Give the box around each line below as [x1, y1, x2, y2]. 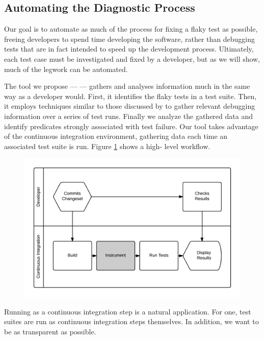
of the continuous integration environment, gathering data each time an [4, 131, 228, 141]
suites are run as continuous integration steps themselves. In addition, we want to [4, 316, 259, 327]
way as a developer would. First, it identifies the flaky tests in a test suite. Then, [4, 90, 257, 101]
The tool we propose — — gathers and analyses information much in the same [4, 81, 250, 91]
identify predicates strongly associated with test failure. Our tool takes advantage [4, 120, 258, 131]
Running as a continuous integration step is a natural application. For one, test [4, 306, 251, 317]
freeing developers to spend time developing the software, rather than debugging [4, 33, 255, 44]
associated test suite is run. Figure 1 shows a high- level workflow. [4, 140, 210, 151]
